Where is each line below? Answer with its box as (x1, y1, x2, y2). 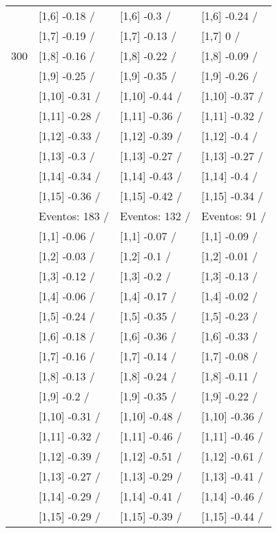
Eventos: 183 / (39, 208, 110, 224)
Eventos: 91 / (201, 208, 267, 224)
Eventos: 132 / (120, 208, 191, 224)
